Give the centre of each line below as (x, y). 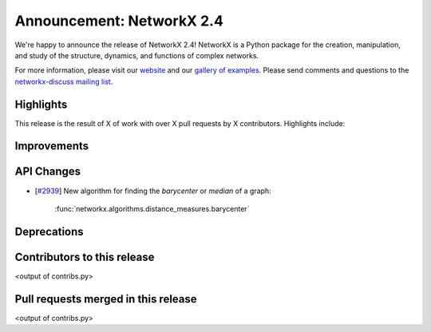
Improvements (52, 146)
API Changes (48, 172)
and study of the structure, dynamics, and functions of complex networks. (137, 55)
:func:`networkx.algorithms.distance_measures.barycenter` (152, 208)
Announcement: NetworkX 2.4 (119, 21)
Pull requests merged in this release (106, 299)
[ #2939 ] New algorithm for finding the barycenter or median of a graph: (153, 191)
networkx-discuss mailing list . (64, 81)
